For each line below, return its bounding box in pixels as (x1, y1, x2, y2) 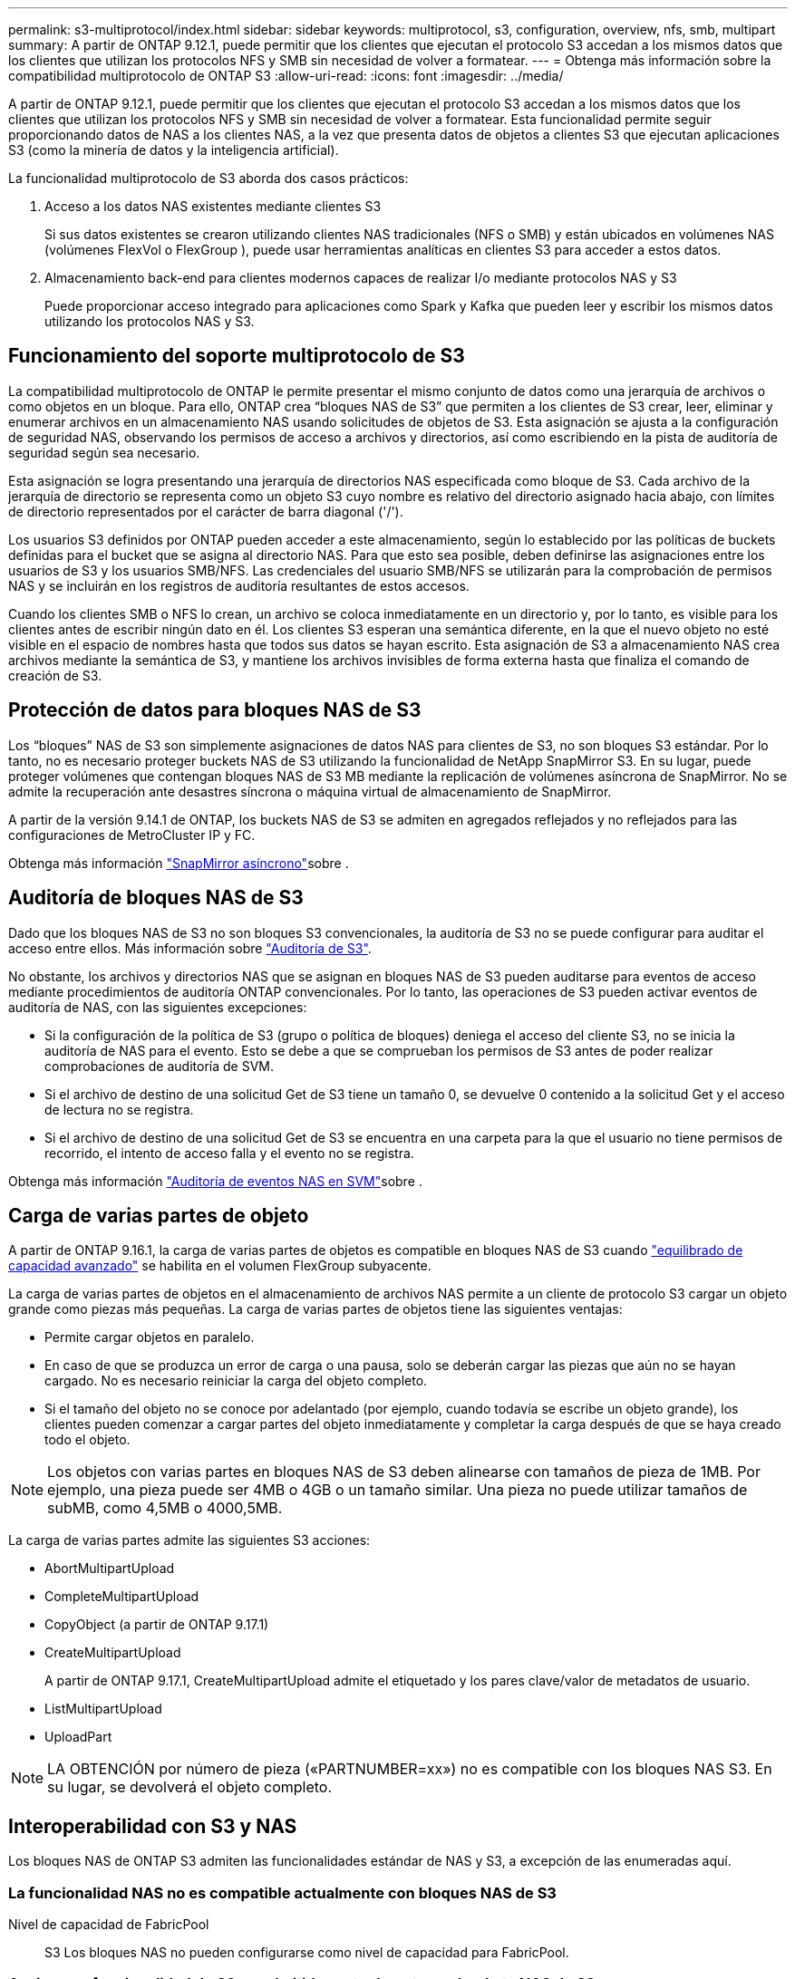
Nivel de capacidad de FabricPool (8, 1916, 209, 1932)
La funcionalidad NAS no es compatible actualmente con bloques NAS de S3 (8, 1883, 557, 1902)
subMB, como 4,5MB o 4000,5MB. (47, 1499, 283, 1518)
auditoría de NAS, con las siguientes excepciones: (8, 999, 307, 1015)
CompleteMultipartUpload (44, 1588, 199, 1605)
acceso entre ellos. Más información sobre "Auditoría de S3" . (8, 940, 372, 956)
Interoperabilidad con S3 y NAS (8, 1814, 297, 1838)
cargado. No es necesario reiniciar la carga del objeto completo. (44, 1373, 428, 1389)
